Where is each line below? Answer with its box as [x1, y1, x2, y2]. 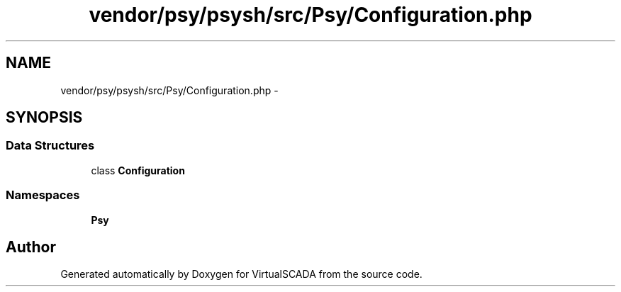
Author [6, 237, 56, 256]
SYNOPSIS [6, 108, 83, 127]
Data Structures [6, 138, 95, 153]
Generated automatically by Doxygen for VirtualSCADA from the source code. [60, 268, 423, 281]
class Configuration [91, 164, 185, 176]
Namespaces [6, 188, 80, 203]
